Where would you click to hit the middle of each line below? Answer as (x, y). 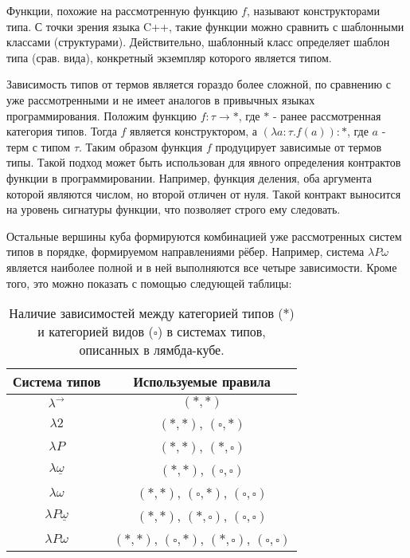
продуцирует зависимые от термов (299, 146)
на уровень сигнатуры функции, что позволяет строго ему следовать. (174, 209)
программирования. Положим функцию (102, 115)
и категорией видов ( (96, 332)
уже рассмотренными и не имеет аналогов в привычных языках (161, 99)
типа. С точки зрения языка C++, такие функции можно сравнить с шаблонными (205, 26)
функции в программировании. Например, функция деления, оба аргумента (189, 177)
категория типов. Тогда (62, 131)
